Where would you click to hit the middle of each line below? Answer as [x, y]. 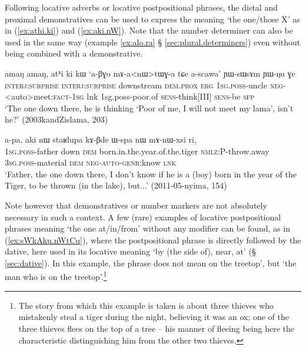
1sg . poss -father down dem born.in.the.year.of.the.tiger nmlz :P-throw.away [137, 151]
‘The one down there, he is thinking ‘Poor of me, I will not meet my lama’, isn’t [149, 108]
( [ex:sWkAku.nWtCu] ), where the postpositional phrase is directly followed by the [153, 240]
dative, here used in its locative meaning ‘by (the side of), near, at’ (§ [130, 251]
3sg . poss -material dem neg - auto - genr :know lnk [91, 162]
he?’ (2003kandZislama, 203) [56, 119]
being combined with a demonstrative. [74, 53]
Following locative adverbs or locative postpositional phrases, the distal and [141, 7]
